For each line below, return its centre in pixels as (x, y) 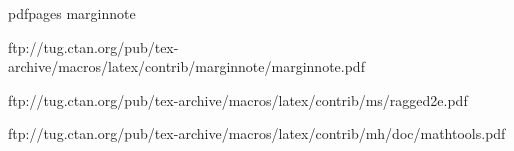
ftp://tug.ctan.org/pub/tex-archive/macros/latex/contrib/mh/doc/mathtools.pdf (257, 133)
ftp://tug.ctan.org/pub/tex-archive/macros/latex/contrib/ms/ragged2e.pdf (238, 99)
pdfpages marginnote (72, 13)
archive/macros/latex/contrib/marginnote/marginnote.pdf (186, 66)
